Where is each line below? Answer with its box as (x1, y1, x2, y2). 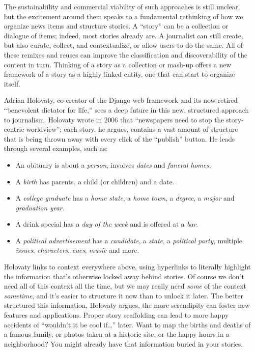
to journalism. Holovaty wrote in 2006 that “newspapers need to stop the (4, 114, 224, 124)
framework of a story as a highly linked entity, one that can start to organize (4, 69, 235, 79)
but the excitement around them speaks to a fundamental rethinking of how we (4, 11, 243, 21)
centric (4, 124, 24, 134)
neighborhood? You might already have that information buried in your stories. (4, 338, 243, 349)
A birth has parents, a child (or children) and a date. (15, 176, 174, 186)
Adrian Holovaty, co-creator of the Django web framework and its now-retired (4, 95, 238, 105)
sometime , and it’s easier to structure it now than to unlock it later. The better (4, 290, 243, 300)
